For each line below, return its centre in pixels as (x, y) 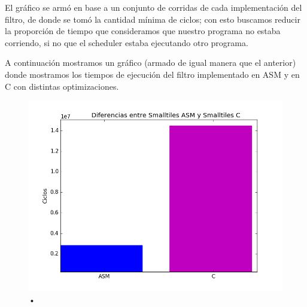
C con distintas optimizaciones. (62, 86)
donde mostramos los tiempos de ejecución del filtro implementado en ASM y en (152, 74)
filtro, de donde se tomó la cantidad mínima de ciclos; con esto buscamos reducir (153, 19)
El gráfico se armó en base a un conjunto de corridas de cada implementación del (153, 7)
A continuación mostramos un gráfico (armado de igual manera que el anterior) (151, 63)
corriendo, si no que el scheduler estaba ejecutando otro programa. (127, 42)
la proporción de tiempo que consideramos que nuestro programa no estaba (143, 31)
